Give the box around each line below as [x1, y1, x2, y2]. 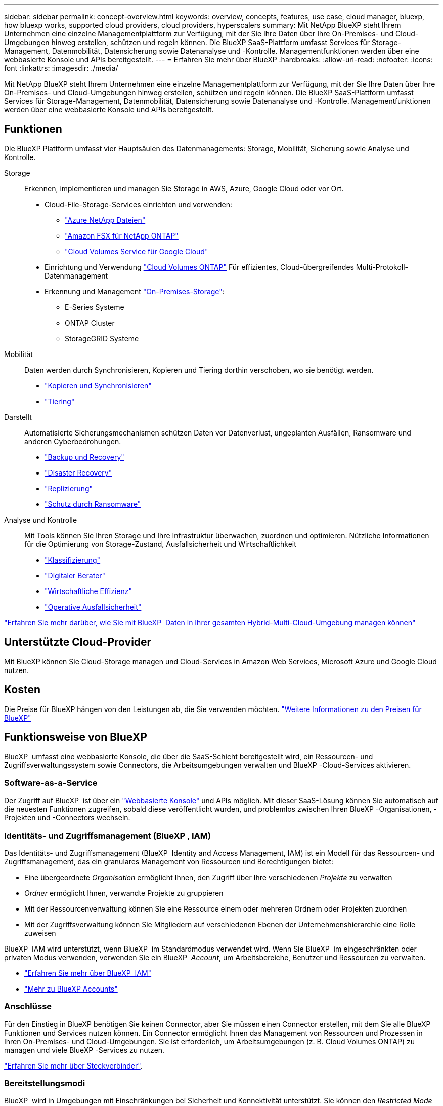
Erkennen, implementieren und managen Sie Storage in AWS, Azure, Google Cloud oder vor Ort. [24, 184, 344, 193]
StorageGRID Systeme [65, 334, 139, 343]
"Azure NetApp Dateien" [65, 215, 146, 224]
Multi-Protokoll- [356, 262, 408, 271]
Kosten [4, 683, 40, 696]
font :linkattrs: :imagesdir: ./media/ [4, 64, 118, 72]
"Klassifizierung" [45, 555, 101, 564]
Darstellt [4, 412, 32, 421]
